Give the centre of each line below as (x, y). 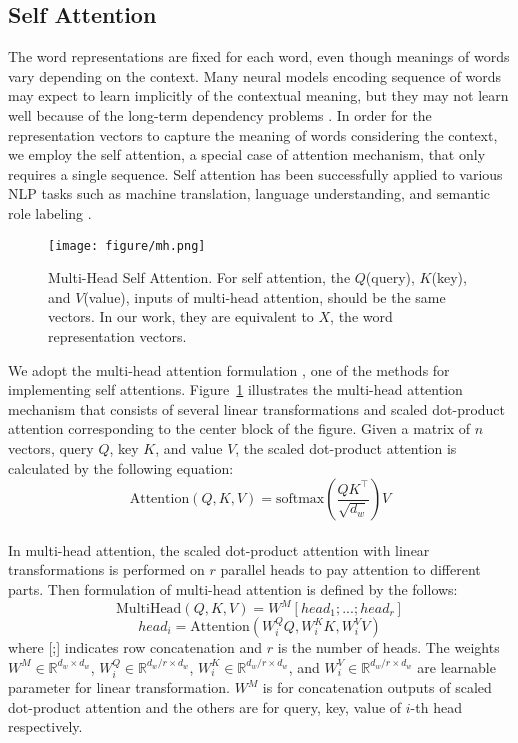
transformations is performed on (106, 569)
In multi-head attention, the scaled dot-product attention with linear (219, 549)
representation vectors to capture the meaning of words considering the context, (253, 134)
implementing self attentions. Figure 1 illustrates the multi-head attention (235, 389)
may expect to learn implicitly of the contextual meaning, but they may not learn (258, 95)
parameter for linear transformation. (119, 687)
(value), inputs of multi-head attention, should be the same (264, 296)
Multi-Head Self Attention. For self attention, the (199, 277)
